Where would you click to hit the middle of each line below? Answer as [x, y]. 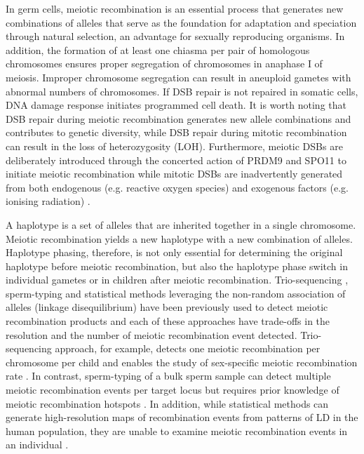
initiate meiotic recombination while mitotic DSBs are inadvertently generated [174, 174]
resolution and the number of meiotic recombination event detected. [151, 334]
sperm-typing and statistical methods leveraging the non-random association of [176, 293]
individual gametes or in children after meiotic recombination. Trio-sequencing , [177, 280]
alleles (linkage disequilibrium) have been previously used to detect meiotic [167, 307]
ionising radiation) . [48, 201]
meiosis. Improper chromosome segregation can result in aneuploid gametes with [178, 77]
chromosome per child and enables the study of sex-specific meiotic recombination [182, 362]
